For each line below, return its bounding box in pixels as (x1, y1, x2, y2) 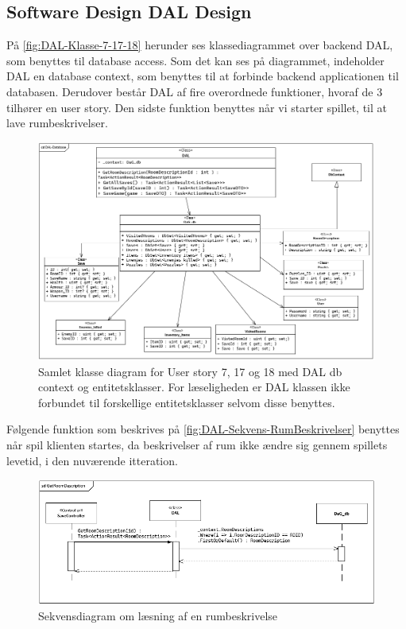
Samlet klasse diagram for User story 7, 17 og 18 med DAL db (38, 363, 342, 379)
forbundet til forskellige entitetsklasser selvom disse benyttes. (38, 394, 335, 410)
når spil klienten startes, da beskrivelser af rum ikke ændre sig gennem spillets (6, 437, 388, 453)
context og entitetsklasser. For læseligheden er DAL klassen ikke (38, 379, 350, 395)
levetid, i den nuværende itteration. (6, 452, 178, 468)
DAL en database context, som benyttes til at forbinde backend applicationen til (6, 68, 399, 84)
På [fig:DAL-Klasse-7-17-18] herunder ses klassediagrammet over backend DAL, (6, 37, 393, 53)
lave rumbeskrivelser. (6, 115, 108, 131)
